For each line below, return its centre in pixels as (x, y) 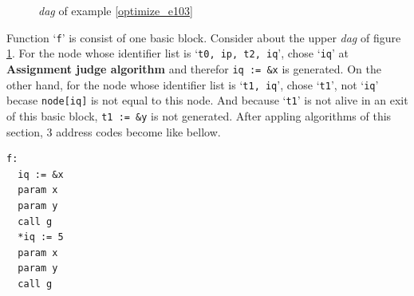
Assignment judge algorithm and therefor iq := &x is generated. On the (194, 68)
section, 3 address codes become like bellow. (114, 131)
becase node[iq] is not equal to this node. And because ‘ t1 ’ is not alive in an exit (207, 100)
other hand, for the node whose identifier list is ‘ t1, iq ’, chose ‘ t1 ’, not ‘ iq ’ (193, 84)
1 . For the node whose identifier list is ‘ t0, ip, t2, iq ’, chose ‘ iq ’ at (177, 53)
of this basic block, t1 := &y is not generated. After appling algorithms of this (199, 115)
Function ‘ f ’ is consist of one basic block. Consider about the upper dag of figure (204, 37)
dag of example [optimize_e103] (116, 10)
